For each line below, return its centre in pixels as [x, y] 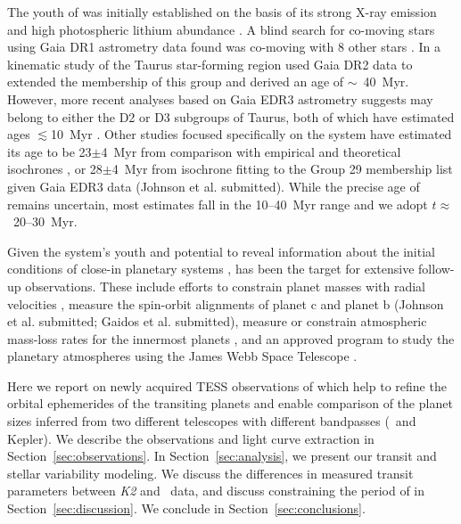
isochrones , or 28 [55, 169]
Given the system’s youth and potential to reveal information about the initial [221, 251]
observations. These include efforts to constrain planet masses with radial [225, 286]
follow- [436, 269]
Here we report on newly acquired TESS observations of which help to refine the [227, 385]
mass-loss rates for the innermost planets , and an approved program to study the [231, 338]
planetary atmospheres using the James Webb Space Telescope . [182, 356]
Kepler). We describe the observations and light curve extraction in [191, 438]
